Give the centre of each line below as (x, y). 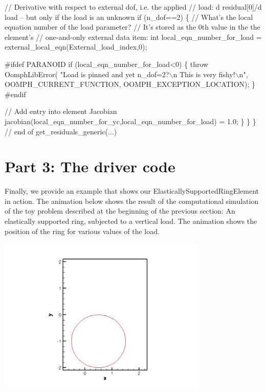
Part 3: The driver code (90, 166)
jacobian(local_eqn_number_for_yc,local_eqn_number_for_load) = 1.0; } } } (130, 121)
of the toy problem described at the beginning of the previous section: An (120, 211)
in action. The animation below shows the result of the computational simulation (132, 201)
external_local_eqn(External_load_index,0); (76, 47)
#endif (15, 94)
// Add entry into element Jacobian (61, 111)
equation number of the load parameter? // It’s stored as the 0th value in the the (132, 27)
